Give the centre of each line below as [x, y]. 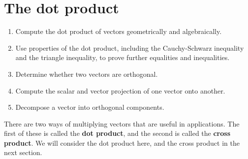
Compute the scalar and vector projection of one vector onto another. [120, 90]
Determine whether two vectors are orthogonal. [87, 74]
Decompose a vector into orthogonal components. [90, 107]
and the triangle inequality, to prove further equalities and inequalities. [123, 57]
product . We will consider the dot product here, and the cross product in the [122, 143]
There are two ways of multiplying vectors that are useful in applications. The [122, 123]
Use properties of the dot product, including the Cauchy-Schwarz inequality [130, 48]
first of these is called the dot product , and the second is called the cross [117, 133]
